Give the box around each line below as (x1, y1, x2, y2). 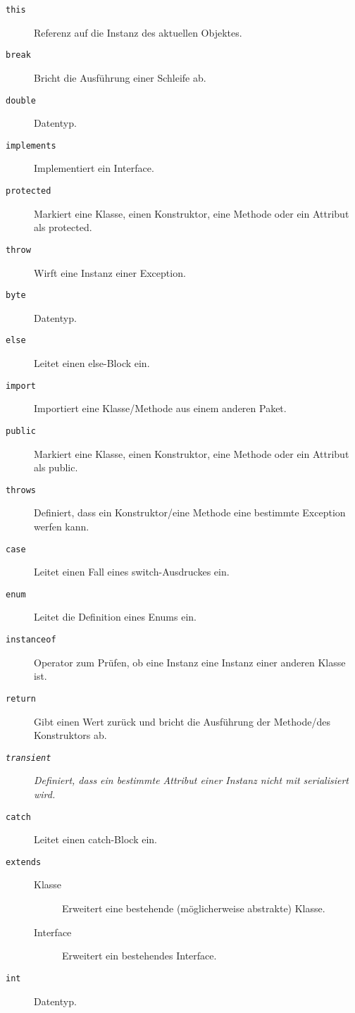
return (6, 693, 36, 704)
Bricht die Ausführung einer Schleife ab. (34, 70, 206, 85)
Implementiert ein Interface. (34, 161, 154, 175)
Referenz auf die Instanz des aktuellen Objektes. (34, 25, 242, 39)
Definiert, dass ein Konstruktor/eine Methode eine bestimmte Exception (34, 505, 346, 520)
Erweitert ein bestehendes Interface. (62, 948, 217, 963)
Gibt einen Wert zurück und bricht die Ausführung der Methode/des (34, 714, 330, 728)
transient (6, 752, 51, 763)
